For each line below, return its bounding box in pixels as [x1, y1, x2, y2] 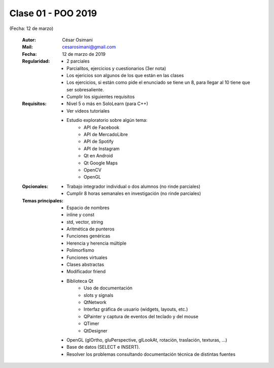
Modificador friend [66, 269, 106, 275]
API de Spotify [84, 139, 114, 145]
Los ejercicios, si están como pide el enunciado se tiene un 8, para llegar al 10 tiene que [66, 79, 251, 86]
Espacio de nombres [66, 205, 110, 211]
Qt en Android [84, 153, 113, 159]
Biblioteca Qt [66, 278, 94, 284]
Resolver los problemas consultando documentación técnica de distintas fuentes [66, 351, 236, 357]
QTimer [84, 320, 99, 327]
